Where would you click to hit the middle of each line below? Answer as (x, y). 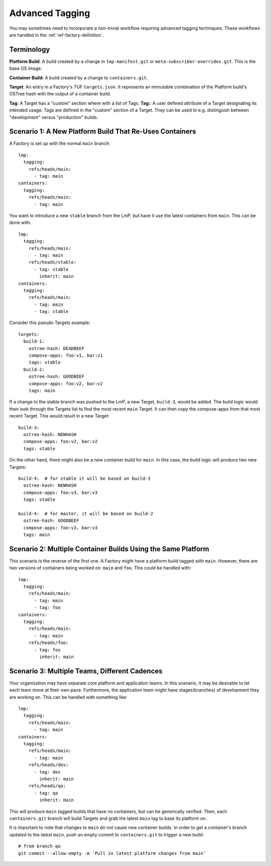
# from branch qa (39, 846)
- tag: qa (46, 793)
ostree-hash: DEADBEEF (56, 348)
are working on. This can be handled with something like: (68, 697)
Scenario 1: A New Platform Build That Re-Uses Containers (103, 131)
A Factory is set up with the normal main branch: (60, 144)
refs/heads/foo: (48, 643)
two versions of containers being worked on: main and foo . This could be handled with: (100, 568)
